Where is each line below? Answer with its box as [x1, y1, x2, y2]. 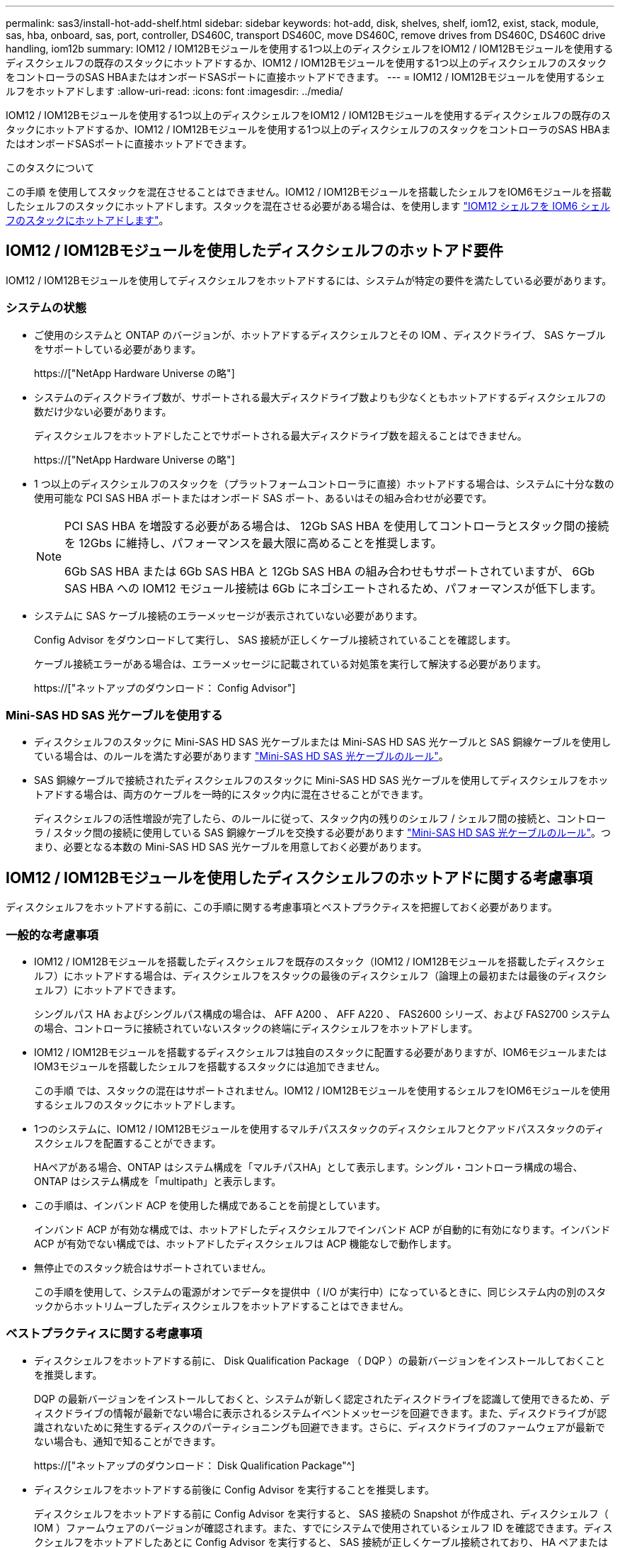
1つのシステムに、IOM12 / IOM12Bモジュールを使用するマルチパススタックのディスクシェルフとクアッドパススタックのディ [34, 1122, 605, 1135]
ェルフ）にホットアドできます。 [34, 983, 182, 996]
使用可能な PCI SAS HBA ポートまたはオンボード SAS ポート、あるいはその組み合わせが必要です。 [34, 491, 493, 504]
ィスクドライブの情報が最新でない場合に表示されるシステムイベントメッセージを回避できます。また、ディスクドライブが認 [34, 1406, 607, 1419]
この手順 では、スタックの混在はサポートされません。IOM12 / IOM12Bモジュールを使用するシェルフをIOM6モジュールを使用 [34, 1084, 611, 1096]
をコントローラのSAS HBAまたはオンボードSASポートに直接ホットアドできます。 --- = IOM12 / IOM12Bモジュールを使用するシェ [6, 71, 606, 83]
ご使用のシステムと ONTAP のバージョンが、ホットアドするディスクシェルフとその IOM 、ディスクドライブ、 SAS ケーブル [34, 328, 606, 341]
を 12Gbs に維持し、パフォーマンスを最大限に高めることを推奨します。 [64, 535, 442, 550]
